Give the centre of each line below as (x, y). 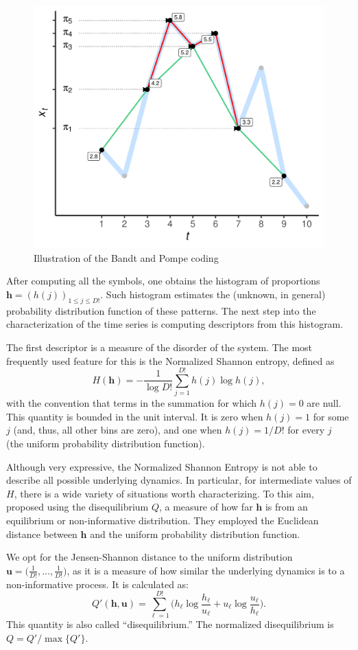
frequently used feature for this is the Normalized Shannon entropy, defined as (170, 360)
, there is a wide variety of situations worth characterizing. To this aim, (164, 493)
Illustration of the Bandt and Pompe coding (126, 257)
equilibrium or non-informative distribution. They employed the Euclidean (163, 520)
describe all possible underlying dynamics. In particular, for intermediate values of (179, 480)
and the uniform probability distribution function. (195, 534)
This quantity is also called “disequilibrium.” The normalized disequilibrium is (170, 624)
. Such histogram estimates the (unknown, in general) (213, 294)
